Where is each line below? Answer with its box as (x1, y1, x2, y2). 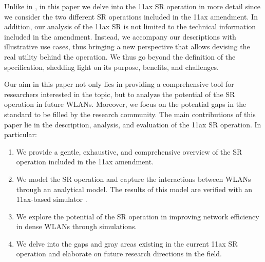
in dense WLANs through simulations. (16, 221, 137, 232)
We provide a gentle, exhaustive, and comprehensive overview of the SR (16, 146, 242, 157)
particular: (4, 129, 37, 140)
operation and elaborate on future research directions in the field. (16, 248, 222, 259)
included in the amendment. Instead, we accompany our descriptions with (4, 31, 236, 42)
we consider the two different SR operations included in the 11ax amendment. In (4, 11, 258, 22)
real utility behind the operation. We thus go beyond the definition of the (4, 51, 236, 62)
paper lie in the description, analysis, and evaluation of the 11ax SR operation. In (4, 119, 261, 129)
